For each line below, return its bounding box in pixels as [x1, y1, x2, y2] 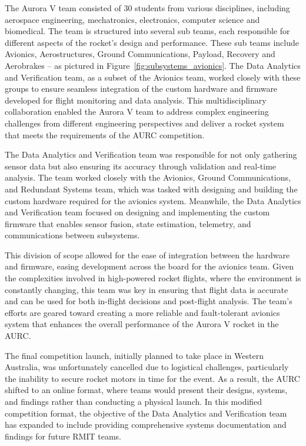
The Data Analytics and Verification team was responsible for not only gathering [5, 148, 297, 161]
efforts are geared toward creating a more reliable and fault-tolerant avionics [5, 306, 280, 318]
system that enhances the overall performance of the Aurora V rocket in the [5, 318, 279, 330]
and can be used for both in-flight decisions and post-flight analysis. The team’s [5, 295, 292, 307]
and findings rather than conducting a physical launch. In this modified [5, 395, 262, 407]
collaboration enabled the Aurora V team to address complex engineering [5, 105, 269, 118]
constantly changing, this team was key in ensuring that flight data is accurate [5, 283, 288, 295]
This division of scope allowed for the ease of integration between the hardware [5, 248, 290, 261]
